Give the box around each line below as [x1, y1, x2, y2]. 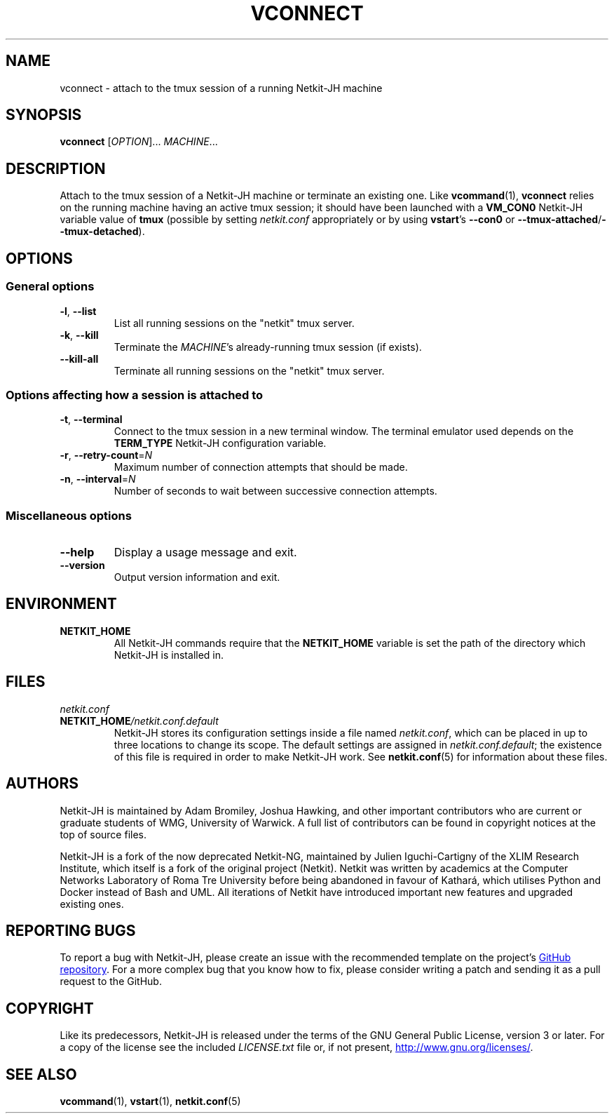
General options [6, 279, 95, 294]
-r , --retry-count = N [60, 449, 153, 462]
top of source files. [60, 828, 146, 840]
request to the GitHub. [60, 975, 162, 988]
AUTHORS [6, 775, 79, 793]
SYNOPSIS [6, 106, 82, 124]
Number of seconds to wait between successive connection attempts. [114, 485, 437, 497]
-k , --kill [60, 328, 99, 341]
